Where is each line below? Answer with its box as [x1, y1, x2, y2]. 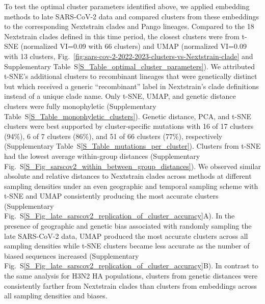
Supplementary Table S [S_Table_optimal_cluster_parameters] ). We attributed [4, 61, 255, 71]
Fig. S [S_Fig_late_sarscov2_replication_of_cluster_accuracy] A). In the [4, 210, 235, 221]
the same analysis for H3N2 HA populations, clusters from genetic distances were [4, 270, 258, 281]
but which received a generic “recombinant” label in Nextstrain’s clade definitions [4, 80, 259, 91]
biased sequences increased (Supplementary [4, 250, 139, 261]
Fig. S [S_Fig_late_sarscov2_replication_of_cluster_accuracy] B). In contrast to [4, 260, 258, 271]
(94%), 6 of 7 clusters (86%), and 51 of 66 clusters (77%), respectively [4, 130, 223, 141]
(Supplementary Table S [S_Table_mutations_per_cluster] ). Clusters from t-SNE [4, 141, 261, 151]
